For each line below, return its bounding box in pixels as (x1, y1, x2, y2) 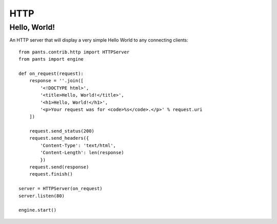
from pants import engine (18, 57, 84, 62)
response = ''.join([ (29, 78, 84, 84)
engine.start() (18, 207, 57, 213)
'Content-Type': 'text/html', (40, 142, 116, 148)
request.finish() (29, 171, 73, 177)
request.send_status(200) (29, 128, 95, 134)
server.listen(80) (18, 193, 65, 199)
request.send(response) (29, 164, 89, 170)
